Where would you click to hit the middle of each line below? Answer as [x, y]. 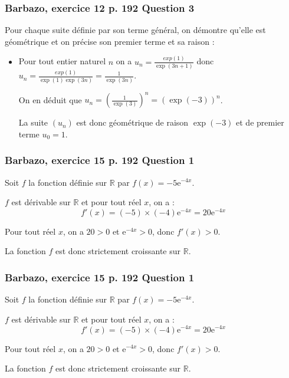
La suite [33, 122]
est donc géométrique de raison [132, 122]
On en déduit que [50, 99]
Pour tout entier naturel [62, 61]
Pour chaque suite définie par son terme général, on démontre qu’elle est [135, 30]
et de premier [260, 122]
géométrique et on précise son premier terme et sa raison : [110, 41]
